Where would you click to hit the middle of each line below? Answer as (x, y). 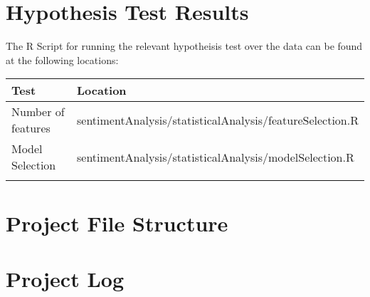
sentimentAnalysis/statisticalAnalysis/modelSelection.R (215, 157)
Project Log (65, 278)
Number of (38, 112)
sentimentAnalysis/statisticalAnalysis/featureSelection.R (217, 120)
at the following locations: (62, 59)
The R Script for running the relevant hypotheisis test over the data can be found (184, 46)
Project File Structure (117, 223)
